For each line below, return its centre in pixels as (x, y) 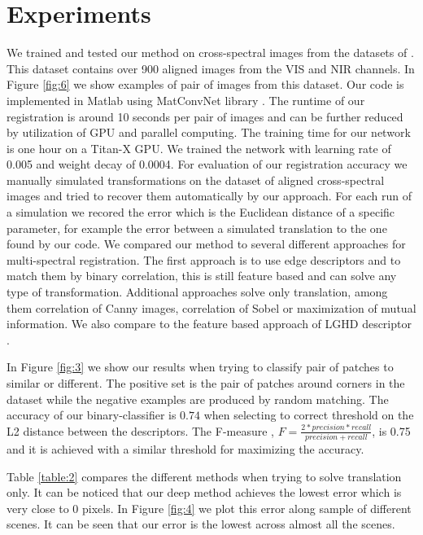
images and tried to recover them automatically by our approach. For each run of (209, 196)
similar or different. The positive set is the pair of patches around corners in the (206, 383)
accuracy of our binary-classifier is (92, 415)
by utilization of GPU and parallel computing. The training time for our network (209, 132)
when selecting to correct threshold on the (309, 415)
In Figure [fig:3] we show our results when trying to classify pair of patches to (200, 367)
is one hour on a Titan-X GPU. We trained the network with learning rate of (199, 148)
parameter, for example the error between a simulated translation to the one (197, 228)
